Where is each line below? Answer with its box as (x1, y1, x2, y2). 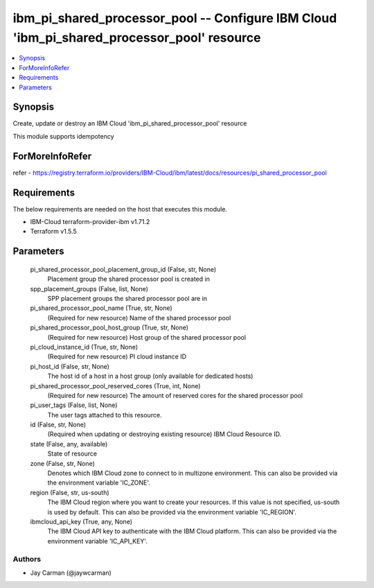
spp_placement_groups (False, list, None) (30, 284, 149, 293)
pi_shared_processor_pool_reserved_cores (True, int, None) (30, 381, 201, 390)
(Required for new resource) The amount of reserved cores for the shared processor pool (47, 391, 303, 399)
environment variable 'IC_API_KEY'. (47, 537, 148, 545)
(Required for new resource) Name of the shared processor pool (47, 313, 231, 322)
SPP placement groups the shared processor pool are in (47, 294, 208, 302)
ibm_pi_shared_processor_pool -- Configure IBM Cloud (12, 10, 337, 26)
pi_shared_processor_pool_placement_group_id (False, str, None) (30, 265, 217, 273)
